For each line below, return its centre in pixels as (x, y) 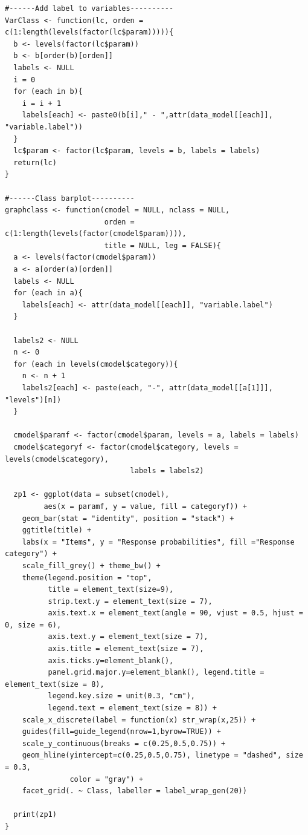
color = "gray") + (107, 779)
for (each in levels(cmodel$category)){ (96, 364)
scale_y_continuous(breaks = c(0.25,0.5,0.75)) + (124, 743)
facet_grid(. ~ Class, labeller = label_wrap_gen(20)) (134, 791)
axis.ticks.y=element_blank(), (111, 660)
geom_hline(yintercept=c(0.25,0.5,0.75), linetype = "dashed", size (162, 755)
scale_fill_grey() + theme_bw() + (91, 565)
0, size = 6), (33, 625)
